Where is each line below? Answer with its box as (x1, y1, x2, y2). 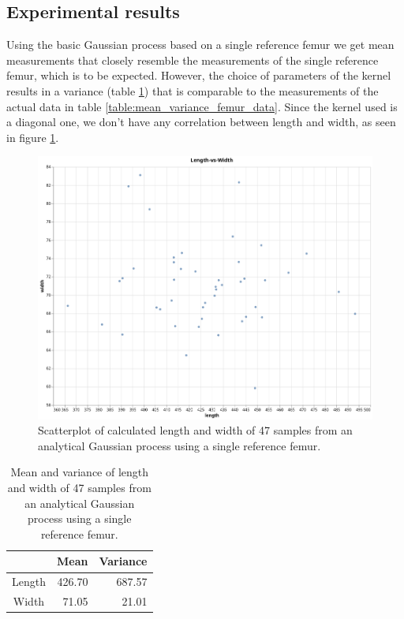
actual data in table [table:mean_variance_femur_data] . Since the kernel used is (6, 98, 398, 114)
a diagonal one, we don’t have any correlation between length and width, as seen (6, 114, 396, 130)
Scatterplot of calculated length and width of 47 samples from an (38, 422, 353, 438)
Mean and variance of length (10, 464, 149, 480)
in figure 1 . (6, 129, 59, 145)
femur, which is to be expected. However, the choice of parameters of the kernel (6, 67, 391, 84)
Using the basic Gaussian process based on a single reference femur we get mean (6, 36, 395, 53)
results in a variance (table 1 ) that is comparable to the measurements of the (6, 82, 379, 99)
